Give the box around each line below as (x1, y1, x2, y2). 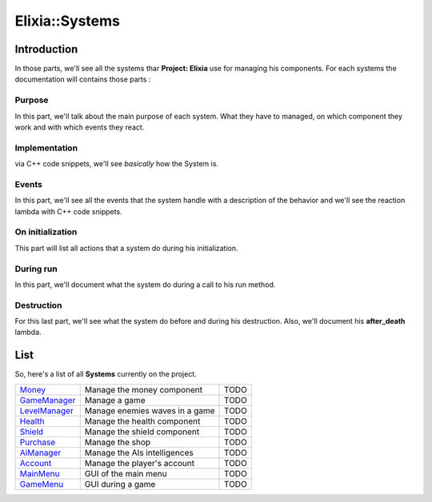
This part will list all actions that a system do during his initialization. (14, 243, 239, 253)
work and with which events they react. (14, 122, 145, 132)
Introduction (14, 42, 78, 56)
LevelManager (19, 404, 74, 416)
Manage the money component (84, 384, 203, 395)
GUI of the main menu (84, 468, 167, 479)
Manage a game (84, 394, 146, 405)
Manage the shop (84, 436, 151, 448)
